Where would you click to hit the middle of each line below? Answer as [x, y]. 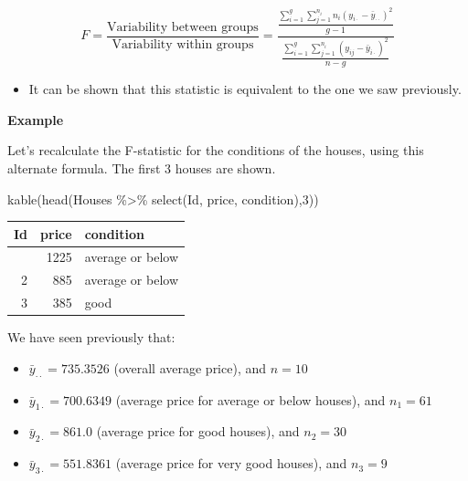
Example [36, 119]
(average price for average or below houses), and [250, 399]
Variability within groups [183, 44]
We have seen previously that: [91, 337]
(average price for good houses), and [198, 431]
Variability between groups [183, 27]
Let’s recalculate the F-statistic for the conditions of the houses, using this [216, 150]
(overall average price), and [190, 367]
